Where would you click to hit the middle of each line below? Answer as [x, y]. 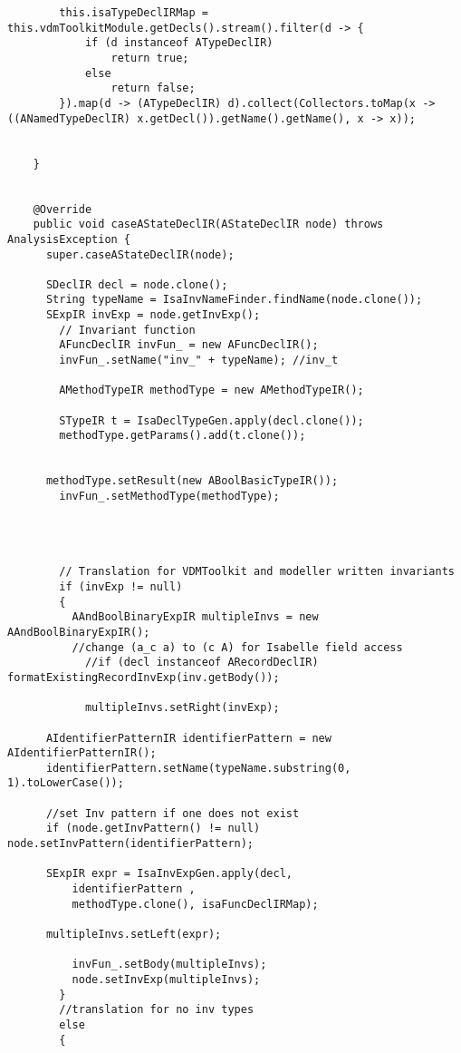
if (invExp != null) [121, 586]
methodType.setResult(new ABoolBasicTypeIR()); [192, 481]
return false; [153, 88]
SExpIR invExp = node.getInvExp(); [153, 315]
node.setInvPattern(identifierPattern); [131, 844]
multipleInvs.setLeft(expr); [134, 935]
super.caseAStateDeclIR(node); [140, 254]
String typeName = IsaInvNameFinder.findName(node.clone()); [234, 300]
